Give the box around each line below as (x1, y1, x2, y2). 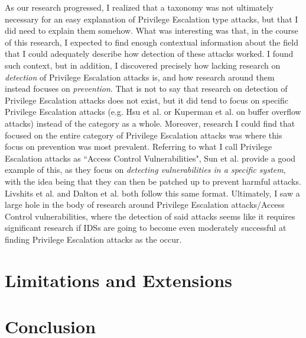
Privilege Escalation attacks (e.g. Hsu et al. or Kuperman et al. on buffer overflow (5, 105, 301, 118)
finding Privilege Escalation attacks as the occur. (5, 233, 182, 245)
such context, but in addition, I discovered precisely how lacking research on (5, 59, 281, 71)
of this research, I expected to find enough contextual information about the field (5, 36, 298, 48)
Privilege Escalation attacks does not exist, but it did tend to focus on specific (5, 94, 289, 106)
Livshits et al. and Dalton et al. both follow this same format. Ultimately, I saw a (5, 186, 300, 199)
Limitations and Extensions (5, 268, 232, 292)
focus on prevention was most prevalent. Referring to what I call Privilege (5, 140, 272, 153)
